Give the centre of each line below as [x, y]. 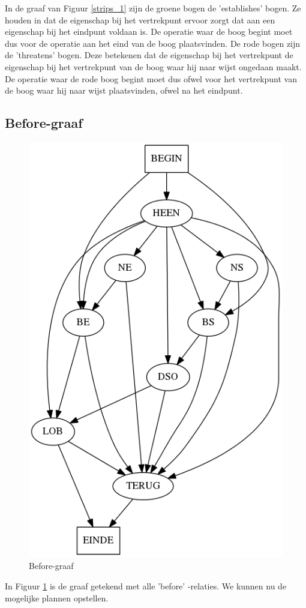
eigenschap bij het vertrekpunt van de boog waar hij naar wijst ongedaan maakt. [153, 66]
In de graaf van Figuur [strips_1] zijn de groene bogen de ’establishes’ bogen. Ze [153, 8]
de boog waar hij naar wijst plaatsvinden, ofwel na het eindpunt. [124, 90]
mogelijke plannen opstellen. [57, 597]
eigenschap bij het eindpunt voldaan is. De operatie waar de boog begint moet [149, 32]
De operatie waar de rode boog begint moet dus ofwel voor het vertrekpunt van [151, 78]
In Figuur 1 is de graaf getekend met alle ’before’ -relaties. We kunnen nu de [146, 585]
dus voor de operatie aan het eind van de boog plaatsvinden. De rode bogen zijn [153, 43]
